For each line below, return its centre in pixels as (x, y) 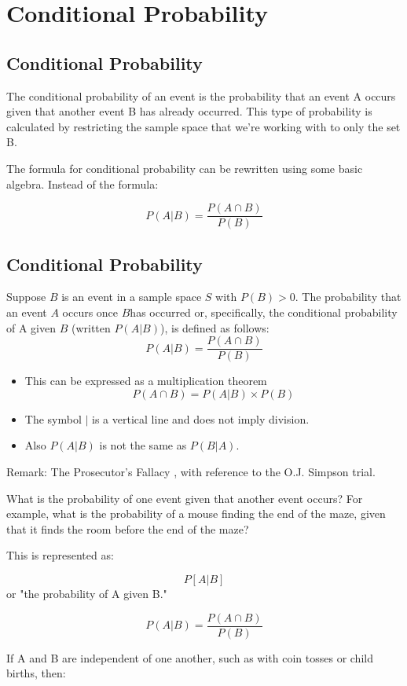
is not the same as (143, 445)
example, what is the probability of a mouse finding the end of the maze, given (196, 514)
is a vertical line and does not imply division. (201, 418)
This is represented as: (60, 555)
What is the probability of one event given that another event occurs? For (185, 498)
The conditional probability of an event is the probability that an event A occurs (201, 95)
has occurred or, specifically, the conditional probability (264, 312)
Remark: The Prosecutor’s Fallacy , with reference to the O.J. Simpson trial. (191, 472)
